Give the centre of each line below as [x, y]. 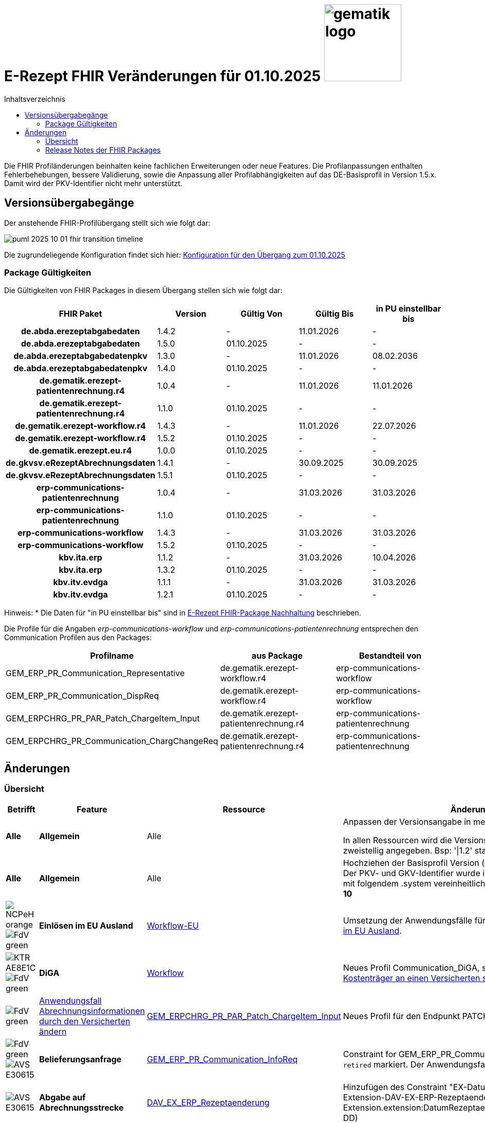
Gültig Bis [335, 314]
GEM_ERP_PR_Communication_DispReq [82, 696]
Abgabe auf [62, 1097]
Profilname [112, 656]
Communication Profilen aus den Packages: [78, 638]
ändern [53, 1031]
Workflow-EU [173, 925]
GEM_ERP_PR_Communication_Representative [95, 673]
